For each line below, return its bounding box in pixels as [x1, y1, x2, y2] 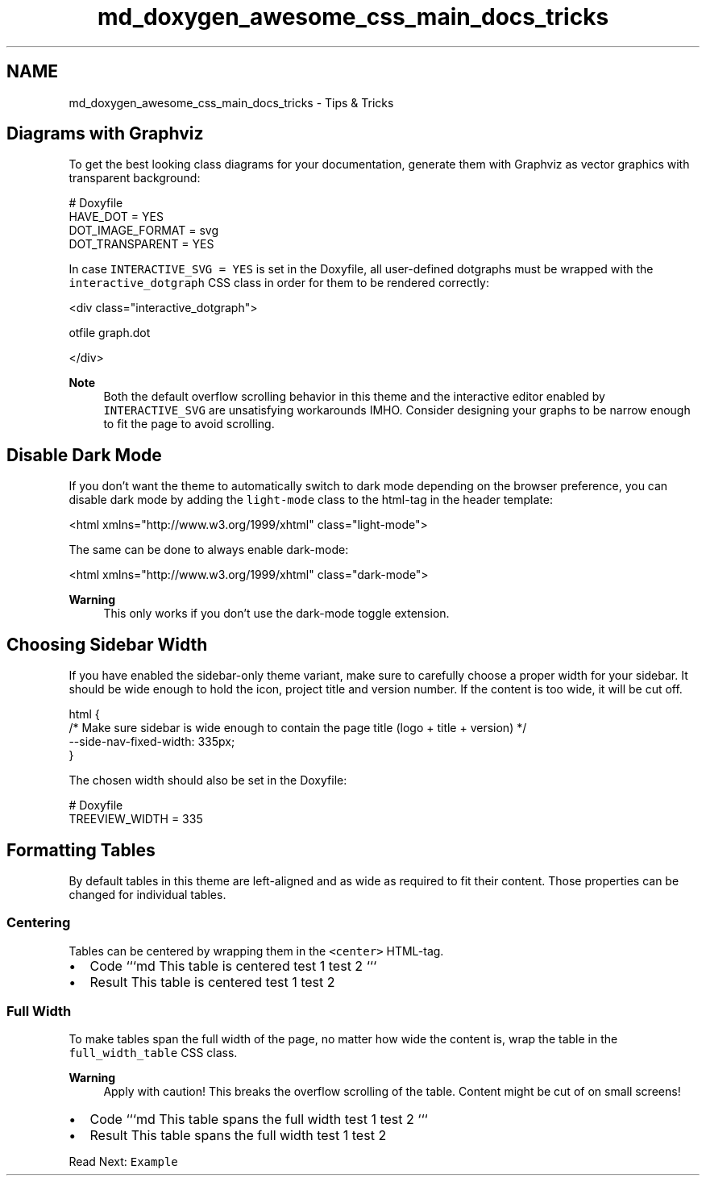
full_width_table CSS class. [69, 1046, 238, 1060]
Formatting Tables [6, 839, 156, 860]
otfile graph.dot [69, 326, 151, 340]
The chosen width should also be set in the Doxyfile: [69, 773, 347, 788]
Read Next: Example [69, 1155, 178, 1169]
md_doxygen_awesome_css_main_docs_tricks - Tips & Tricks [69, 95, 394, 110]
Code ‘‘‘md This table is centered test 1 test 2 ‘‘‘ [89, 957, 377, 974]
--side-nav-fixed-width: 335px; [69, 735, 235, 749]
